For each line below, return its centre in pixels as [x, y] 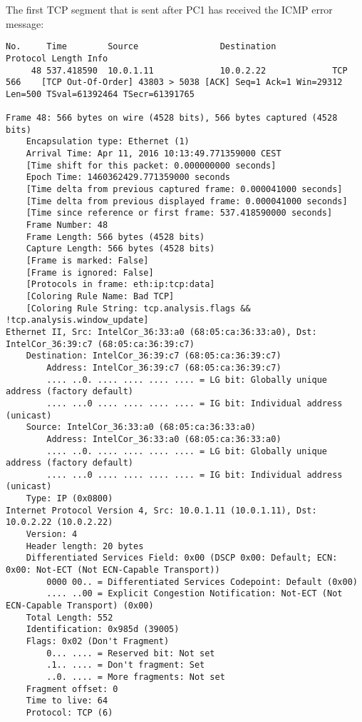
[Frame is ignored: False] [90, 272]
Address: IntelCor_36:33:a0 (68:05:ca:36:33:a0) [164, 439]
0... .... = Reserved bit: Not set [131, 653]
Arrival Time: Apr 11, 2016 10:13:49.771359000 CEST [154, 154]
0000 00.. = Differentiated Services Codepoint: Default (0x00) [202, 582]
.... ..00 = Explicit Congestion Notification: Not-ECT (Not [195, 594]
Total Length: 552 [69, 617]
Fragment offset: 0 [72, 689]
